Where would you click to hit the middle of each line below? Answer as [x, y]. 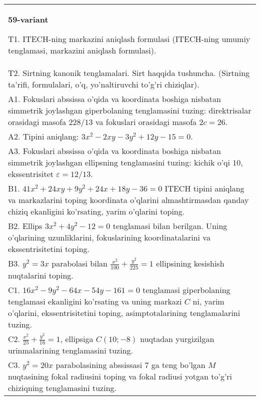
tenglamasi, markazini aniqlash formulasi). [82, 50]
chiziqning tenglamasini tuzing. [62, 388]
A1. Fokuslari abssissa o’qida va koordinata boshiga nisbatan [114, 99]
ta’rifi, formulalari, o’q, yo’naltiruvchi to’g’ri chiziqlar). [104, 84]
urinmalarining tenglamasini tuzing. [71, 350]
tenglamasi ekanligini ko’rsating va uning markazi [95, 301]
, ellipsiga [77, 338]
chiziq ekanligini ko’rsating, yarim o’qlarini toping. [96, 211]
